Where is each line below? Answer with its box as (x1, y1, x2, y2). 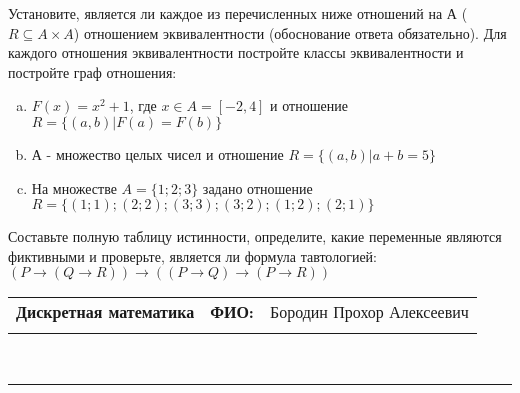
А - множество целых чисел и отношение (31, 143, 284, 164)
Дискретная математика (16, 300, 195, 324)
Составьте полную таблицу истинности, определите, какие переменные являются (8, 226, 502, 247)
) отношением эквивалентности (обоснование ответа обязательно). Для (73, 22, 507, 43)
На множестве (31, 177, 117, 198)
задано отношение (202, 177, 313, 198)
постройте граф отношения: (8, 61, 177, 82)
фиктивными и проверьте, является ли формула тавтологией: (8, 245, 377, 266)
